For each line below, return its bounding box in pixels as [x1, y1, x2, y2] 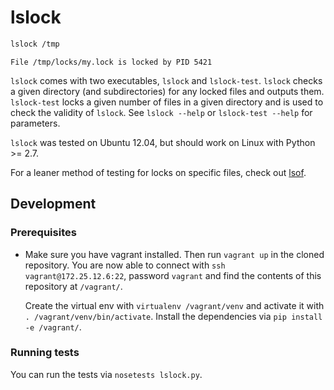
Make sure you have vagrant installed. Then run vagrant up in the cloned [24, 248, 325, 260]
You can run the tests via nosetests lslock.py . [10, 368, 203, 380]
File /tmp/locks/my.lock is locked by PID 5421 [10, 57, 213, 67]
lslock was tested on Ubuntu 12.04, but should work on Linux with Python [10, 136, 316, 148]
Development [10, 196, 97, 213]
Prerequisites [10, 226, 77, 240]
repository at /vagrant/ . [24, 280, 123, 292]
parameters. [10, 117, 61, 129]
